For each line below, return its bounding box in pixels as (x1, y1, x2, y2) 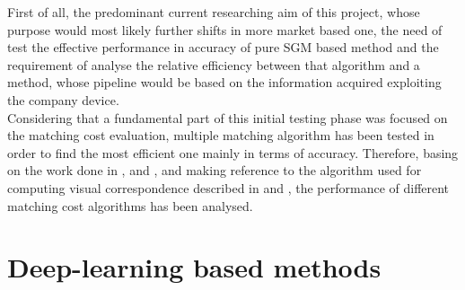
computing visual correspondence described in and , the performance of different (7, 178, 450, 197)
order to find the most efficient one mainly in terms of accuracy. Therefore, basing (7, 143, 459, 162)
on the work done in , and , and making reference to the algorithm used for (7, 161, 422, 180)
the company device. (7, 90, 119, 109)
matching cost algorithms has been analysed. (7, 196, 253, 215)
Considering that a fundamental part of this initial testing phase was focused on (7, 108, 448, 127)
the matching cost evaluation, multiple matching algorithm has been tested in (7, 126, 434, 145)
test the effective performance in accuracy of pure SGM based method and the (7, 38, 439, 57)
